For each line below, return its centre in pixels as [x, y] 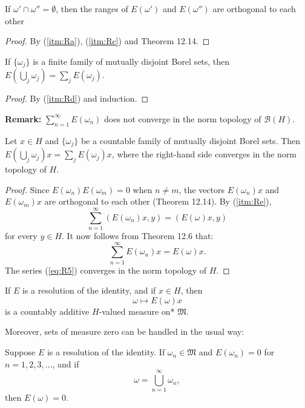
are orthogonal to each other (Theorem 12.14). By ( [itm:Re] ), [158, 201]
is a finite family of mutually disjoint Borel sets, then [131, 61]
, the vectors [202, 189]
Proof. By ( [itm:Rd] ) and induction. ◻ [77, 98]
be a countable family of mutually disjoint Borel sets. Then [191, 140]
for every [21, 235]
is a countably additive [47, 311]
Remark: [23, 118]
